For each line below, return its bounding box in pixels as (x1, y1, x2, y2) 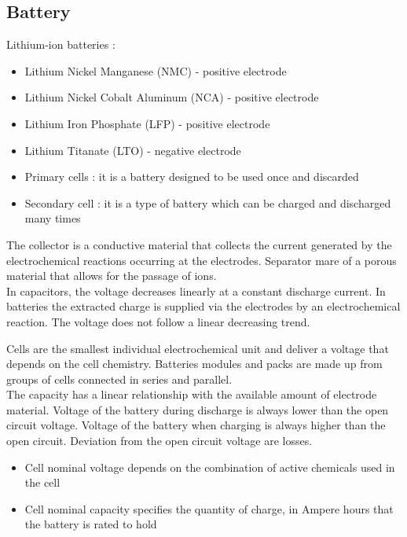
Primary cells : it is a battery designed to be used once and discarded (24, 168, 359, 185)
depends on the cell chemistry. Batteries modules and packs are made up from (6, 355, 383, 372)
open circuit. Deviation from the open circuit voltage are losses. (6, 432, 313, 449)
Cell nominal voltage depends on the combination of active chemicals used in (24, 458, 395, 475)
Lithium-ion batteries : (6, 36, 115, 53)
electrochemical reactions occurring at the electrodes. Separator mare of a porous (6, 252, 397, 268)
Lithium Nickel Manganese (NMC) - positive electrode (24, 62, 287, 79)
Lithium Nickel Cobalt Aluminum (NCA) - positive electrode (24, 89, 319, 105)
